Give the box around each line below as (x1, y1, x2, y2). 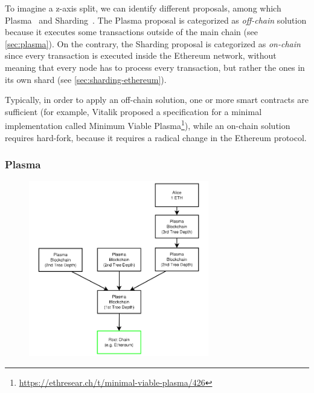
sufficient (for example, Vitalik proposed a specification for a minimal (5, 105, 262, 117)
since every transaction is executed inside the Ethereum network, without (5, 49, 277, 62)
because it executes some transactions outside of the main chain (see (5, 25, 258, 38)
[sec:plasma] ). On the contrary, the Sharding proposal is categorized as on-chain (5, 37, 301, 50)
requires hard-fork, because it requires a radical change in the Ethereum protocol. (5, 131, 307, 144)
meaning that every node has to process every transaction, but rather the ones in (5, 61, 305, 73)
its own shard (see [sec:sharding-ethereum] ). (5, 73, 167, 85)
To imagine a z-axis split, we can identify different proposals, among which (5, 2, 281, 14)
